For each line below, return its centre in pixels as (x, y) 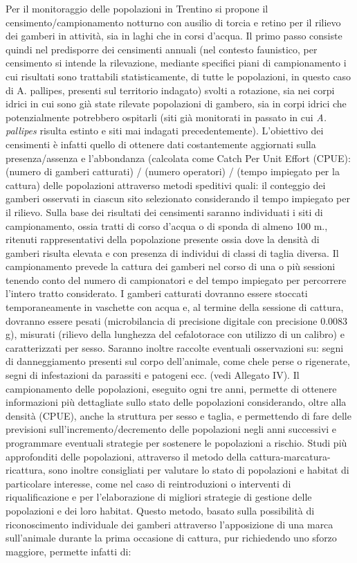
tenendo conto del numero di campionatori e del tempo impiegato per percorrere (176, 279)
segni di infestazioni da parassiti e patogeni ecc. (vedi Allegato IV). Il (153, 375)
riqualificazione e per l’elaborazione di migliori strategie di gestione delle (159, 497)
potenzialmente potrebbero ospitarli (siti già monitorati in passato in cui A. (166, 117)
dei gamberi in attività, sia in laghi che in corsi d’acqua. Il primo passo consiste (174, 36)
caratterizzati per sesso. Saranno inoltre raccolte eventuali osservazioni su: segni (175, 347)
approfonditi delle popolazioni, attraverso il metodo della (126, 456)
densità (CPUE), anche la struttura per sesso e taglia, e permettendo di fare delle (178, 415)
